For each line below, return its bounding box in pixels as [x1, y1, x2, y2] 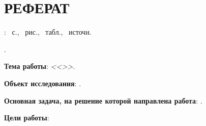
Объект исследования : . [4, 78, 81, 88]
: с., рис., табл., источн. [4, 27, 92, 37]
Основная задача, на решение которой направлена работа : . [4, 95, 202, 106]
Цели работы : [4, 112, 49, 123]
